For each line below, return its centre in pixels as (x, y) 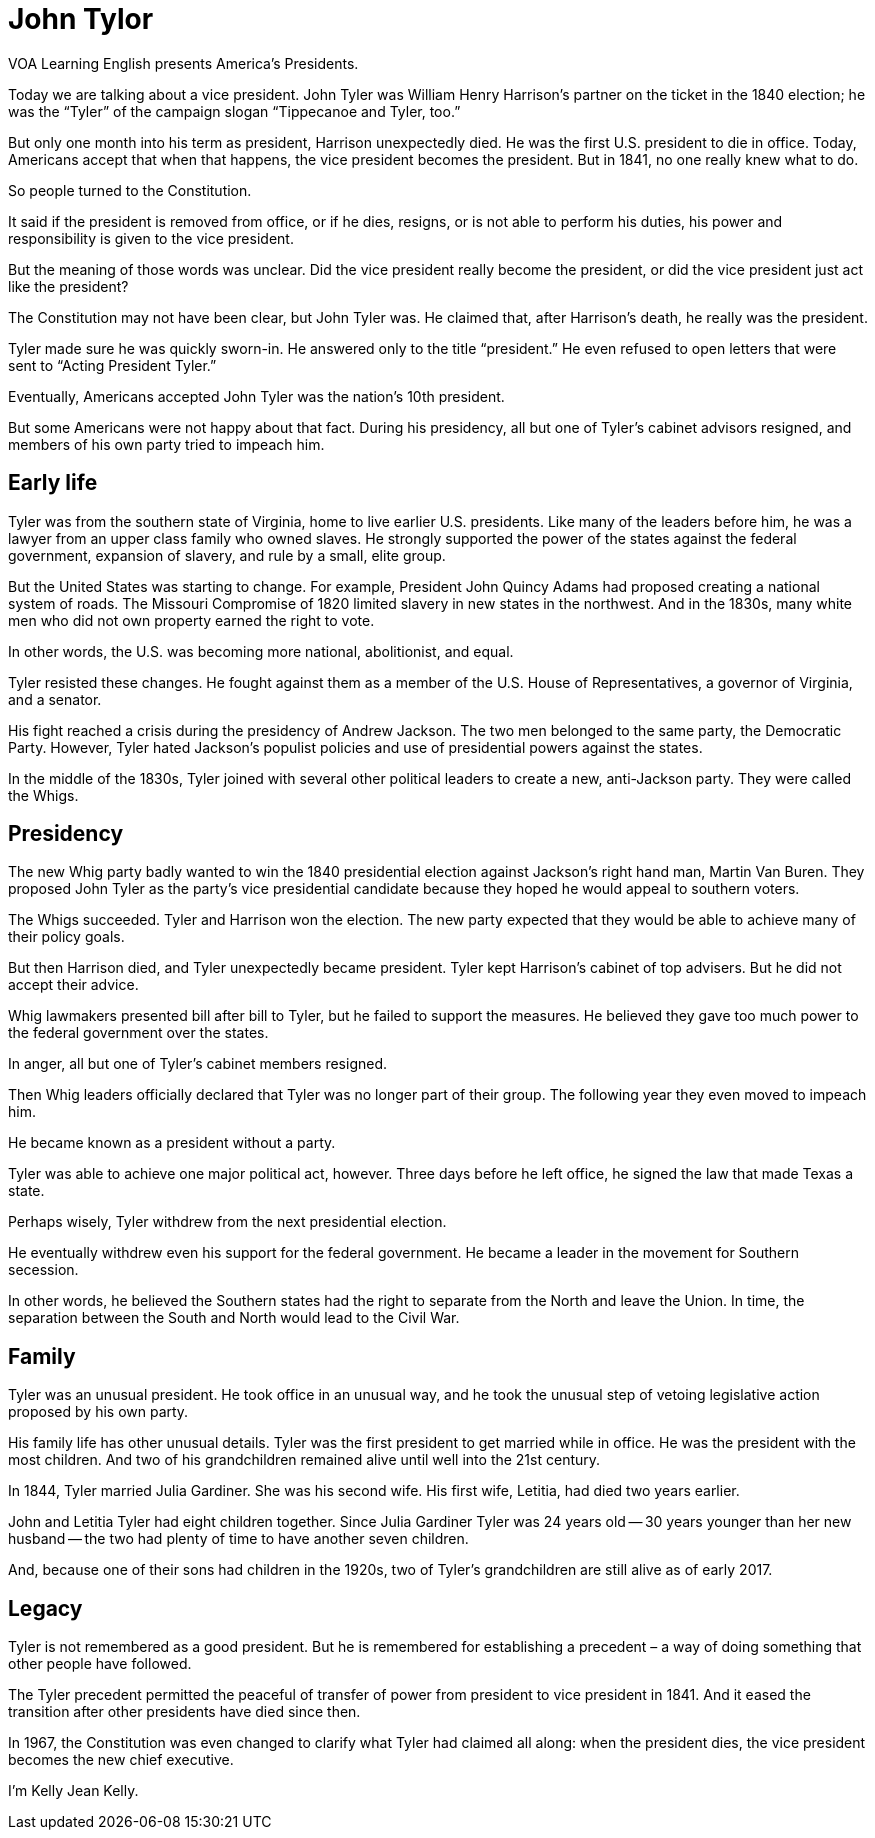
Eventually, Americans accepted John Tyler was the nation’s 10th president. (256, 396)
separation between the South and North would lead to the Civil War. (234, 1318)
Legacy (45, 1608)
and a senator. (55, 699)
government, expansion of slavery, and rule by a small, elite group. (227, 555)
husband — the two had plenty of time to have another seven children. (238, 1539)
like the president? (68, 286)
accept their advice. (73, 985)
